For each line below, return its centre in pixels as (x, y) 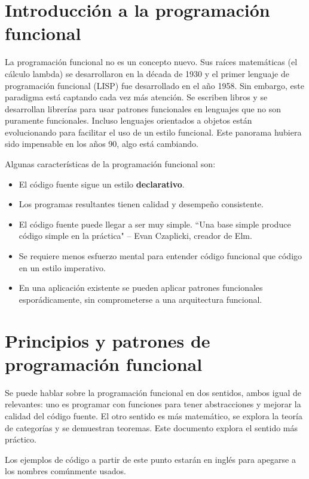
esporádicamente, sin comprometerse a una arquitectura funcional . (140, 299)
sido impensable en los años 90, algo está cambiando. (102, 144)
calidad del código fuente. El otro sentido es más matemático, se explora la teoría (154, 415)
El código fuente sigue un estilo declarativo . (102, 184)
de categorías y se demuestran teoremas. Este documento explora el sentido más (152, 427)
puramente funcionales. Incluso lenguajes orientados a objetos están (129, 120)
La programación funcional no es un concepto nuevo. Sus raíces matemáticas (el (151, 62)
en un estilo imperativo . (62, 267)
